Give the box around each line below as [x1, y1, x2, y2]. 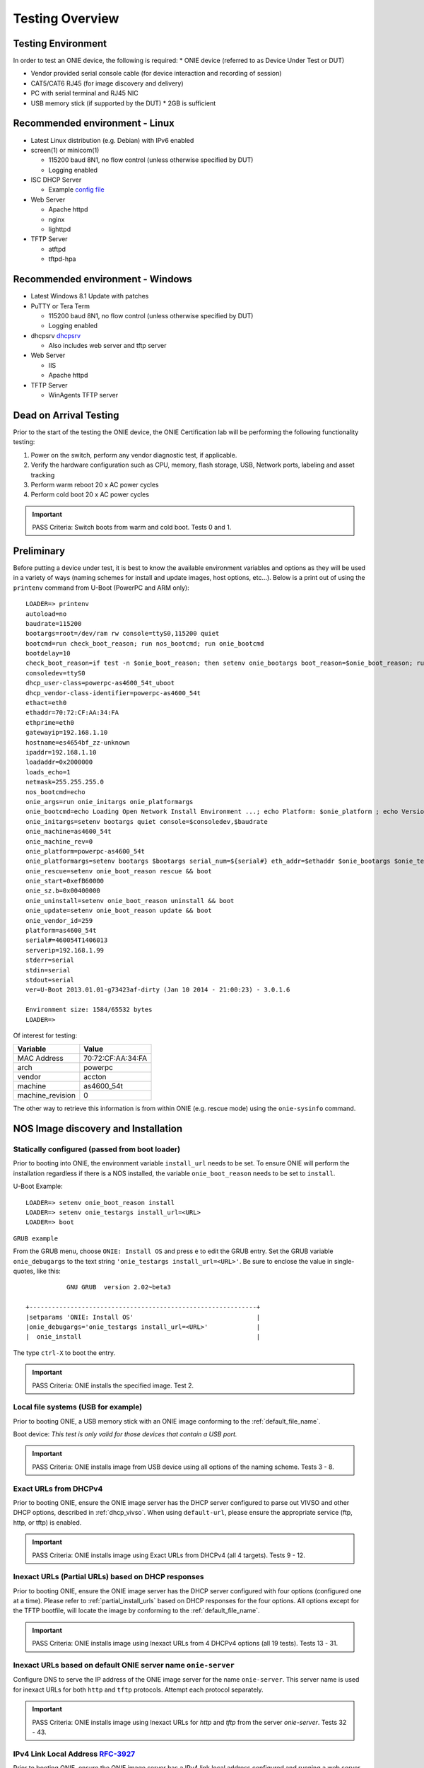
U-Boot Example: [13, 1182, 63, 1191]
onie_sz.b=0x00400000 [25, 887, 100, 895]
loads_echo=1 [25, 768, 71, 776]
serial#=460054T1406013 [25, 936, 108, 944]
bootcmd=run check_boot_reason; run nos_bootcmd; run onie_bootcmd [25, 639, 264, 647]
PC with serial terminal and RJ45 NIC [30, 89, 139, 98]
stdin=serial [25, 966, 71, 974]
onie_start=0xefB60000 [25, 877, 105, 885]
